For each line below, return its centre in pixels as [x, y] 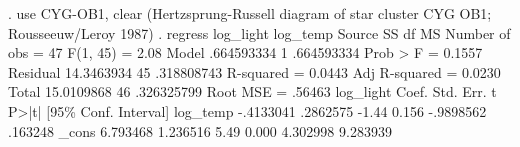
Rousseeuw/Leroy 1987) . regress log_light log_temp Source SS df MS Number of [259, 32]
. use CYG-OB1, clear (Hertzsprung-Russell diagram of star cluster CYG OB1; [250, 13]
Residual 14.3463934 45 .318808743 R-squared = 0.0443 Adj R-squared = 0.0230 [254, 71]
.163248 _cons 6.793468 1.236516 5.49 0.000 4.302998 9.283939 [200, 130]
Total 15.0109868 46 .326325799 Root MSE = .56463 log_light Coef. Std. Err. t [252, 91]
